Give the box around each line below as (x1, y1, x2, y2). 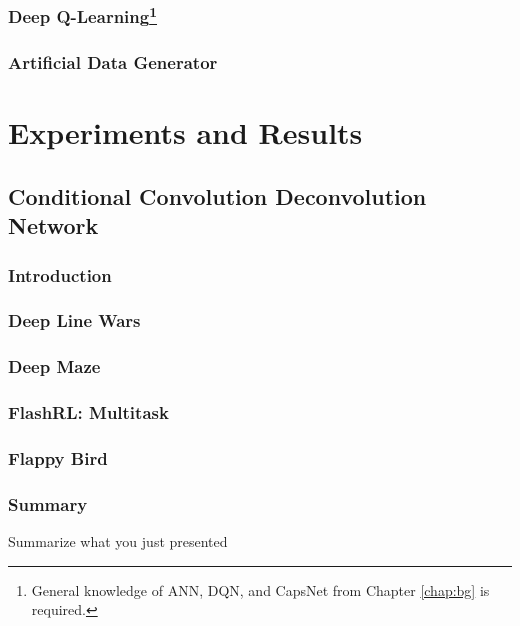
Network (8, 210, 99, 241)
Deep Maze (8, 354, 101, 379)
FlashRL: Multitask (8, 400, 169, 425)
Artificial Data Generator (8, 50, 218, 75)
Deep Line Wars (8, 308, 141, 333)
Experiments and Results (8, 112, 363, 153)
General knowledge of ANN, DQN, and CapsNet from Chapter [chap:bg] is (31, 579, 490, 600)
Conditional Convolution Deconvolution (8, 180, 427, 211)
